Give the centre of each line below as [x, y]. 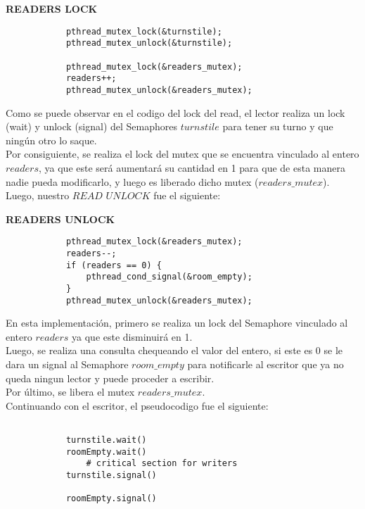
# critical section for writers [162, 464]
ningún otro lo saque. [51, 140]
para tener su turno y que [278, 126]
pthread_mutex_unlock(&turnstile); [149, 43]
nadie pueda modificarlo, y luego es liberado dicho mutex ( [132, 181]
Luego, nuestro [38, 195]
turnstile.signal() [111, 475]
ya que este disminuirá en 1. [132, 336]
